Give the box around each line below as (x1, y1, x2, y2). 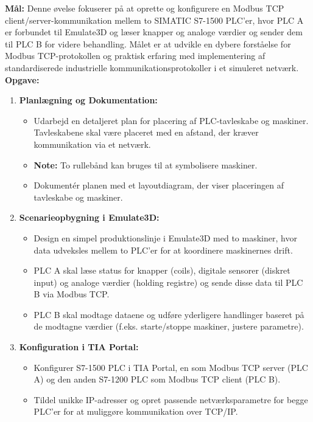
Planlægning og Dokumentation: (19, 94, 158, 106)
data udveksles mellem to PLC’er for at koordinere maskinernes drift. (33, 243, 293, 256)
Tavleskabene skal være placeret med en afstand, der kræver (33, 126, 259, 139)
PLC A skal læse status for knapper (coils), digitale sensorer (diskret (33, 264, 290, 277)
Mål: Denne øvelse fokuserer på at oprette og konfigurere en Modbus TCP (5, 2, 284, 14)
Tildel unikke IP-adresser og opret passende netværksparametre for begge (33, 393, 308, 406)
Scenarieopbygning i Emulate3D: (19, 211, 160, 224)
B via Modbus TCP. (33, 288, 110, 300)
